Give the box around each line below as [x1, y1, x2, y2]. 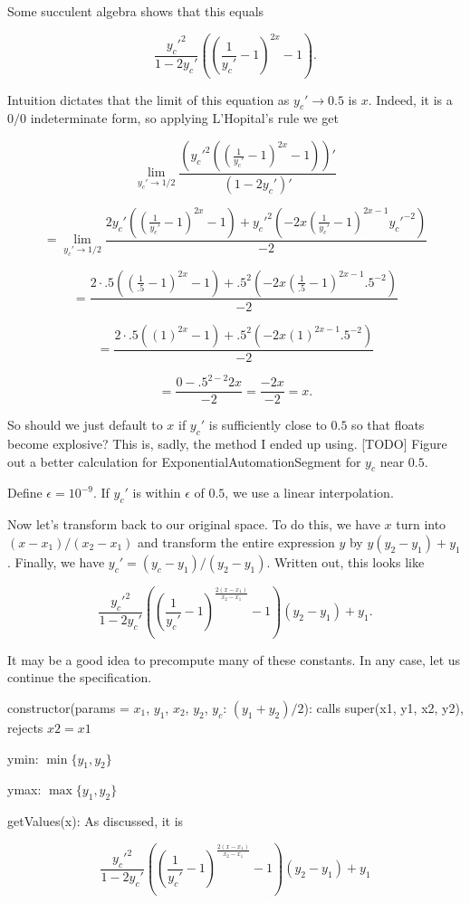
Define [7, 483, 43, 502]
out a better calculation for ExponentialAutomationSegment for [7, 451, 361, 471]
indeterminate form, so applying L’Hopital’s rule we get [30, 109, 340, 128]
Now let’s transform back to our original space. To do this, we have [7, 515, 380, 534]
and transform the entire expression [137, 532, 335, 551]
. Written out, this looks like [266, 552, 425, 571]
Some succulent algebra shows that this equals [7, 2, 264, 20]
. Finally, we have [7, 552, 105, 571]
